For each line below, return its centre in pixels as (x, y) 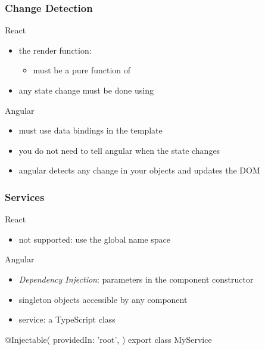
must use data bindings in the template (91, 130)
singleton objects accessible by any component (103, 299)
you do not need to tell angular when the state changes (119, 150)
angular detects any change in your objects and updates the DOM (139, 170)
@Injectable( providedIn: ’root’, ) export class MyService (108, 339)
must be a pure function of (82, 70)
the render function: (55, 50)
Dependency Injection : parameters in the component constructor (136, 279)
